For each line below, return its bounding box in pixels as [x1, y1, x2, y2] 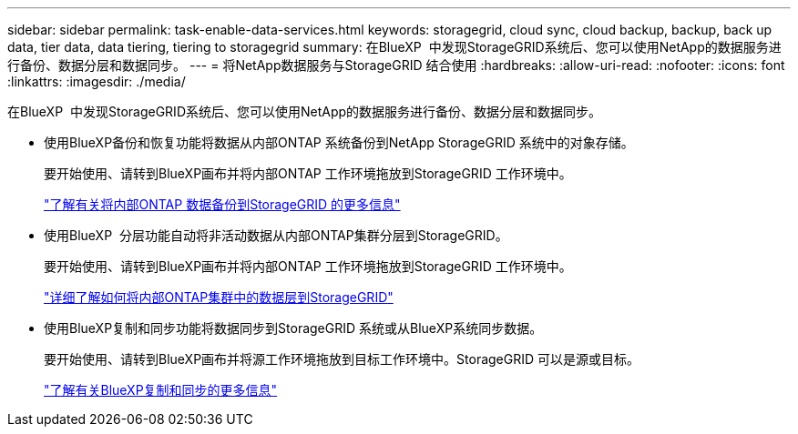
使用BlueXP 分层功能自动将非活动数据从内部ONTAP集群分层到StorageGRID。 [44, 227, 508, 243]
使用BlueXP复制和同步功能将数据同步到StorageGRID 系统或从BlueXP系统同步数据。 [44, 320, 543, 336]
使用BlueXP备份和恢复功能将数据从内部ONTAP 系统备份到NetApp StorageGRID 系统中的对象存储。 [44, 135, 634, 150]
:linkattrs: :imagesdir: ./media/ [7, 74, 186, 89]
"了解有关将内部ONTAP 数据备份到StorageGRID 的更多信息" [44, 197, 401, 212]
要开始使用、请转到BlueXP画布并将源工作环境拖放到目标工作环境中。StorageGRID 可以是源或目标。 [44, 351, 640, 367]
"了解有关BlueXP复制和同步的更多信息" [44, 382, 278, 398]
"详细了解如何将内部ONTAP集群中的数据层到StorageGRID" [44, 289, 394, 305]
